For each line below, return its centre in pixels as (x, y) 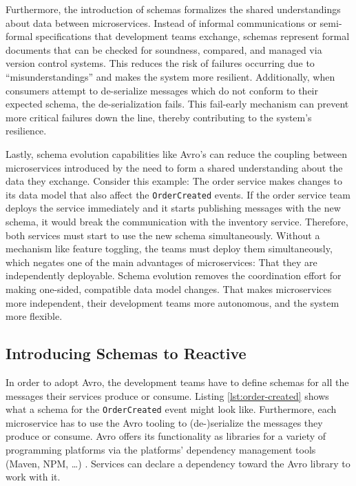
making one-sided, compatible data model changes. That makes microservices (169, 288)
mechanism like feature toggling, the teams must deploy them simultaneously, (169, 249)
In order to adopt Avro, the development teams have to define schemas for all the (177, 382)
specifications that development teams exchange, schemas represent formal (192, 36)
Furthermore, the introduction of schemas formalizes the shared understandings (173, 9)
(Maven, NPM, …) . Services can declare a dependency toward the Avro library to (178, 463)
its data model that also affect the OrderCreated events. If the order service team (178, 194)
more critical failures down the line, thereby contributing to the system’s (159, 117)
